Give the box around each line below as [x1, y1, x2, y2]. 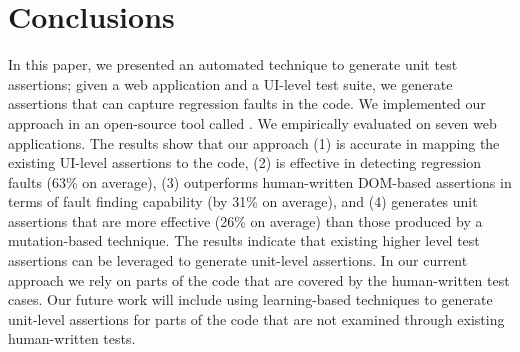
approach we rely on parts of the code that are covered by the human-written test [8, 269, 510, 290]
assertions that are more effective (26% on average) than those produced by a [8, 210, 483, 231]
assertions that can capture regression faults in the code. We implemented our [8, 93, 486, 114]
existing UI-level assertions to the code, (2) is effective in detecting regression [8, 152, 482, 173]
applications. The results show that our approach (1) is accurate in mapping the [8, 132, 500, 153]
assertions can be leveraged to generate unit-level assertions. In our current [8, 250, 468, 271]
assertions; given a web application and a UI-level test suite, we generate [8, 73, 453, 94]
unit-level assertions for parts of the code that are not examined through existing [8, 308, 505, 329]
